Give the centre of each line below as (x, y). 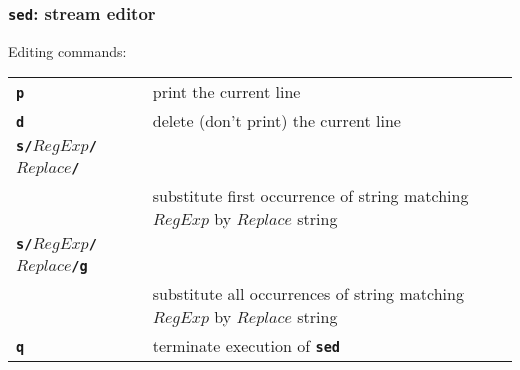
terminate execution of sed (246, 346)
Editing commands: (67, 50)
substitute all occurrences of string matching (308, 294)
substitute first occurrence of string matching (310, 196)
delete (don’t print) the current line (276, 121)
